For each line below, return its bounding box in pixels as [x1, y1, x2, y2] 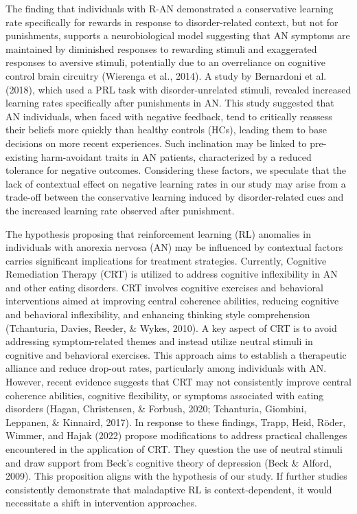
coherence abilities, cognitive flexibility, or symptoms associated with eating [5, 388, 324, 402]
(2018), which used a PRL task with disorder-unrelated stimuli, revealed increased [5, 82, 352, 96]
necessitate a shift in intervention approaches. [5, 495, 197, 510]
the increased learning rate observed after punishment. [5, 203, 235, 217]
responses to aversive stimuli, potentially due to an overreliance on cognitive [5, 55, 326, 69]
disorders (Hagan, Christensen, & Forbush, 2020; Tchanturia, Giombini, [5, 401, 307, 416]
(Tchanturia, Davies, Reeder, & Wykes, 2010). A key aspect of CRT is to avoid [5, 320, 337, 335]
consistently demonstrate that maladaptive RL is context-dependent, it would [5, 482, 332, 496]
